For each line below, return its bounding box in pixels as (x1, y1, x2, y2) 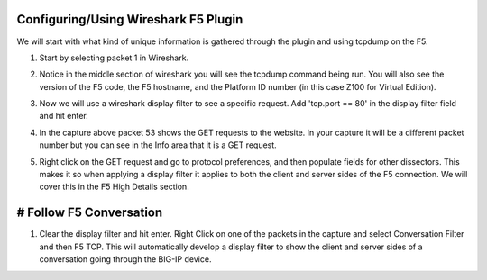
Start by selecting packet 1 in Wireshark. (39, 52, 189, 63)
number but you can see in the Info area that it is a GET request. (39, 140, 277, 150)
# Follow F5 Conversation (16, 205, 163, 221)
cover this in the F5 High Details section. (39, 181, 189, 193)
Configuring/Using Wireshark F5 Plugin (16, 12, 243, 27)
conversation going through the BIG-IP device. (39, 254, 212, 265)
